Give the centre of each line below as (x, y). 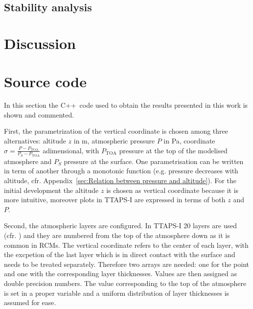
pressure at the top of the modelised (173, 150)
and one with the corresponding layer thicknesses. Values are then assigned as (120, 273)
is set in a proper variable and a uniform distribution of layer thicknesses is (117, 293)
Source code (45, 82)
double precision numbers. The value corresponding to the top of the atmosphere (125, 283)
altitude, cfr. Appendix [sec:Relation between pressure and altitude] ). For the (120, 180)
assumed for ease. (30, 302)
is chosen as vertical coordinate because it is (172, 190)
